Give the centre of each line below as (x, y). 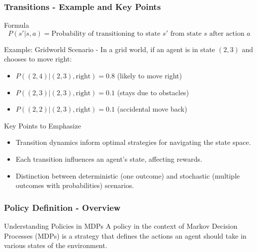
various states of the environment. (56, 245)
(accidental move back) (152, 109)
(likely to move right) (149, 75)
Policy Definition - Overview (62, 207)
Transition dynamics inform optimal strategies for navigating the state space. (133, 142)
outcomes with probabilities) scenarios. (75, 185)
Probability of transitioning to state (106, 33)
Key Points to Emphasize (43, 125)
